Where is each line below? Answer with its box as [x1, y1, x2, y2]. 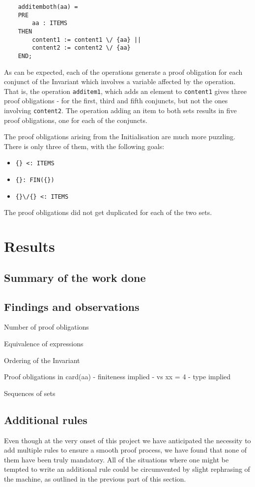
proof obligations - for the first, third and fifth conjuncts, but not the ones [4, 95, 228, 106]
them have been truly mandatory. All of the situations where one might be [4, 454, 229, 464]
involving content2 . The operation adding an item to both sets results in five [4, 105, 237, 116]
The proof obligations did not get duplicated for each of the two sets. [4, 207, 212, 217]
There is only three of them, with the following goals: [4, 141, 165, 151]
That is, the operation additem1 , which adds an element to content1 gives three [4, 86, 247, 96]
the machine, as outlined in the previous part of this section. [4, 473, 186, 484]
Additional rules [4, 412, 87, 427]
